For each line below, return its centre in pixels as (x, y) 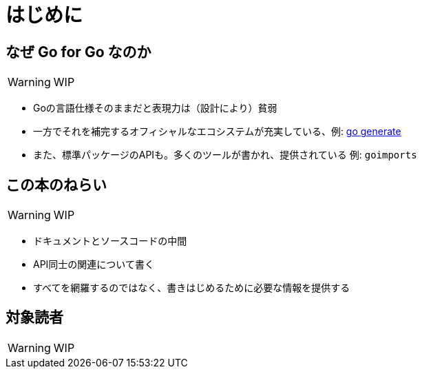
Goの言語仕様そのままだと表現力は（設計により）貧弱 (155, 108)
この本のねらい (56, 185)
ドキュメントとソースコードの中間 (110, 241)
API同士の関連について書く (94, 264)
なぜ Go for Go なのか (78, 52)
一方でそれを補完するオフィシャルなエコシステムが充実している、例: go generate (217, 132)
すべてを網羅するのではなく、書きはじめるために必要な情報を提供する (192, 288)
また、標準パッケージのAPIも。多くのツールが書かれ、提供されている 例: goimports (225, 155)
